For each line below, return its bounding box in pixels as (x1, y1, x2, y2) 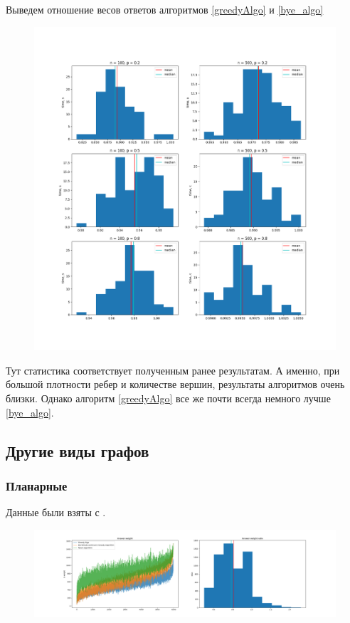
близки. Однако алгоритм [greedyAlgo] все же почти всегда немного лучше (6, 391, 331, 405)
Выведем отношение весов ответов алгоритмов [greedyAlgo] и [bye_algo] (6, 2, 324, 16)
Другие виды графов (6, 439, 149, 461)
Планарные (6, 476, 68, 494)
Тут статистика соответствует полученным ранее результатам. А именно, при (6, 362, 340, 377)
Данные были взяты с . (6, 505, 106, 520)
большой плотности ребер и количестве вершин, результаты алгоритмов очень (6, 377, 345, 392)
